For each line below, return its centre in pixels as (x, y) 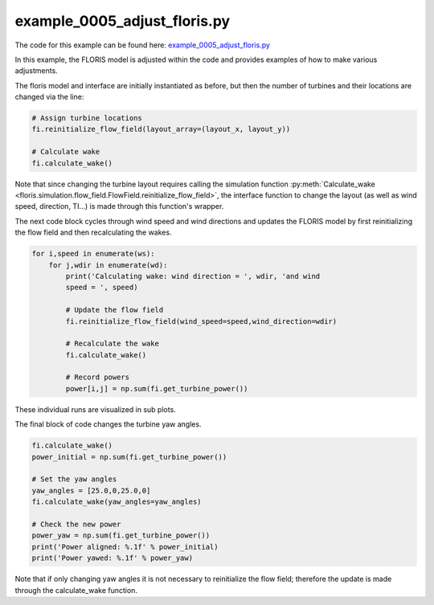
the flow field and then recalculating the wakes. (93, 232)
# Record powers (98, 377)
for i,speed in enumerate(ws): (94, 254)
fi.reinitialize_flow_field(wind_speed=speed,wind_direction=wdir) (201, 321)
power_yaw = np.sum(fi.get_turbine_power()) (121, 536)
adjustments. (36, 71)
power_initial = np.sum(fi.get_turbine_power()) (129, 457)
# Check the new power (76, 524)
